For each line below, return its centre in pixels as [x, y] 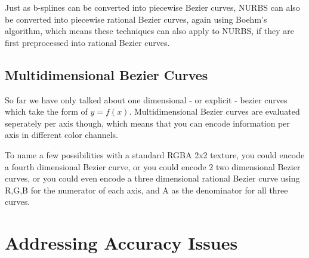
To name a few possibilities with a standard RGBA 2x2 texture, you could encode [155, 154]
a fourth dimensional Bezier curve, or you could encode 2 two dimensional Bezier [153, 166]
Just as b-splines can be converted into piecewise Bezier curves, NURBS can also [152, 7]
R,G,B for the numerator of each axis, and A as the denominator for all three [146, 190]
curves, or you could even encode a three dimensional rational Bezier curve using [152, 178]
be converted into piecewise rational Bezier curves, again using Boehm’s [136, 19]
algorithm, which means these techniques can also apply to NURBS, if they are [149, 31]
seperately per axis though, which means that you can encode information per [147, 123]
